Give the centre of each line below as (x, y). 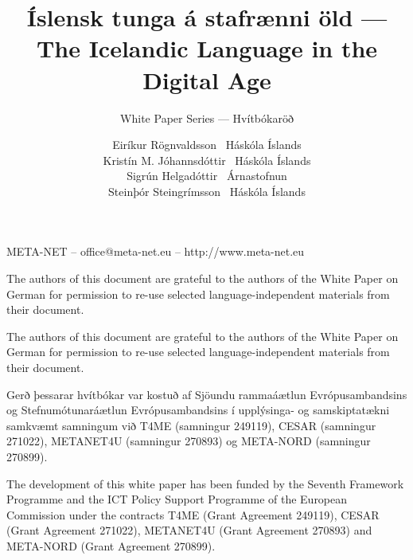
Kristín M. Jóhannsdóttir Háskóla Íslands (207, 160)
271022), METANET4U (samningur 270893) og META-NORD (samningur (189, 441)
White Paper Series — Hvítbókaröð (207, 117)
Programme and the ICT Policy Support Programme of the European (177, 499)
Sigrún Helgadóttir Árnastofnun (207, 176)
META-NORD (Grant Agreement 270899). (111, 545)
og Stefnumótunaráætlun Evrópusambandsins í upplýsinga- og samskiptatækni (198, 410)
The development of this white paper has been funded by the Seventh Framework (205, 483)
